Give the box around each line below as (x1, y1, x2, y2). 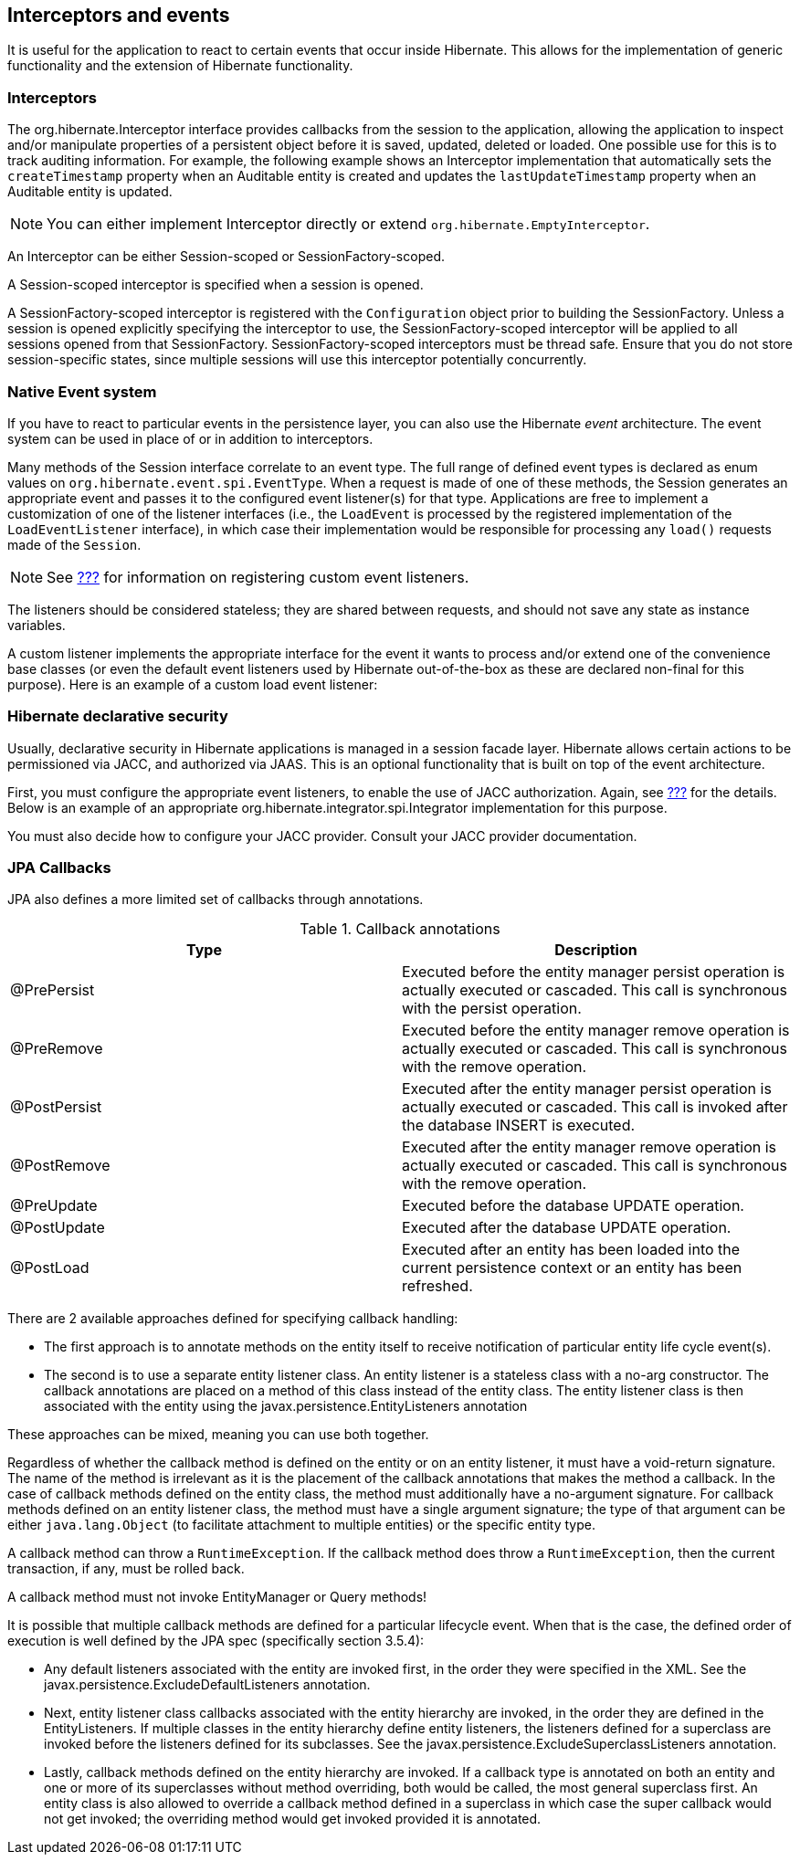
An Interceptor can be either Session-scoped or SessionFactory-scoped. (7, 248, 445, 265)
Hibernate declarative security (7, 707, 228, 726)
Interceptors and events (7, 4, 230, 26)
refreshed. (402, 1277, 473, 1296)
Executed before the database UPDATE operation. (402, 1196, 744, 1215)
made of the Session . (7, 536, 142, 552)
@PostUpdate (10, 1218, 105, 1237)
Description (554, 941, 637, 960)
